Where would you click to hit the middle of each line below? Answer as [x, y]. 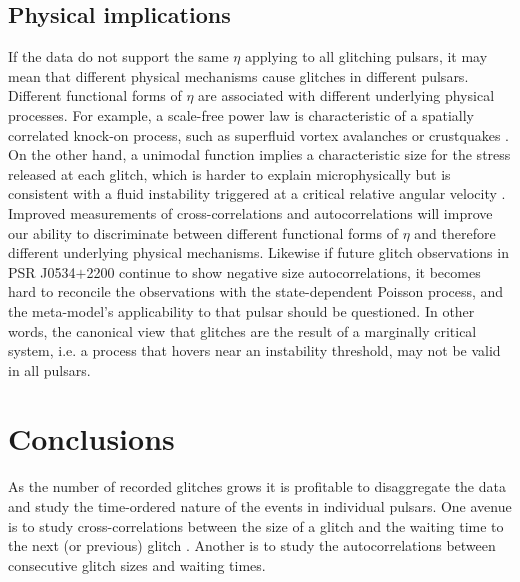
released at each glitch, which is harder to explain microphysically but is [229, 173]
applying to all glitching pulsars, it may [366, 56]
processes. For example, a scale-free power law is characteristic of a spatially [241, 114]
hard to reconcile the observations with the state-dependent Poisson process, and [256, 291]
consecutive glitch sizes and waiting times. [137, 564]
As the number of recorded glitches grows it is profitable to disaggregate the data [257, 486]
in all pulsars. [49, 369]
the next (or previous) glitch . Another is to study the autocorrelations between [252, 545]
